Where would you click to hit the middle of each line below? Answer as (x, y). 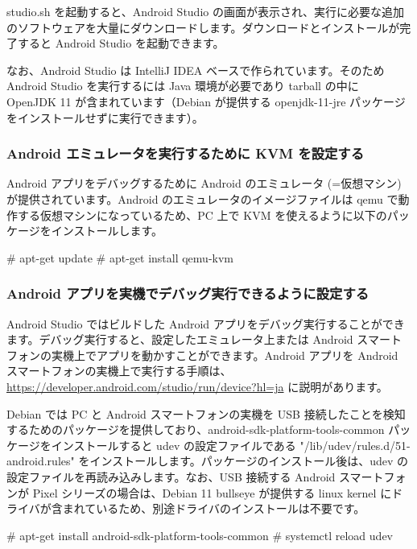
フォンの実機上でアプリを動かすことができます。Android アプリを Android (202, 355)
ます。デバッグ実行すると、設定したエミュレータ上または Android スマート (204, 339)
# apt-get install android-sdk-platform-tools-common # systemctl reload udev (200, 535)
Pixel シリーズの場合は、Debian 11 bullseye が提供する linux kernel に (212, 492)
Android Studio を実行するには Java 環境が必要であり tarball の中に (183, 86)
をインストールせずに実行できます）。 (105, 117)
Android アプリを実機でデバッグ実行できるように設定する (188, 293)
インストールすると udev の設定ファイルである (173, 445)
